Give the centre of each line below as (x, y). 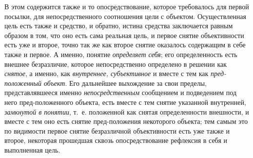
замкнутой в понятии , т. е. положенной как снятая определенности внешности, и (127, 111)
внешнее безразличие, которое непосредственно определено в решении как (116, 64)
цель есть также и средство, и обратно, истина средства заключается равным (119, 26)
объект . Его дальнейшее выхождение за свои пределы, (125, 83)
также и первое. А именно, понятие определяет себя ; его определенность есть (121, 54)
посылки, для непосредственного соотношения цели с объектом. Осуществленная (125, 16)
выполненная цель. (32, 149)
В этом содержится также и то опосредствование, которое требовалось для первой (127, 6)
